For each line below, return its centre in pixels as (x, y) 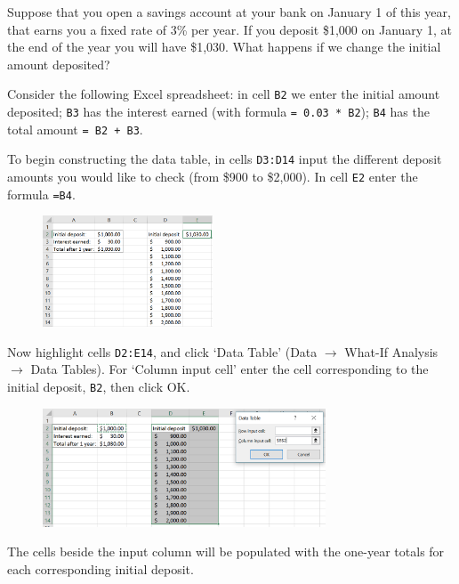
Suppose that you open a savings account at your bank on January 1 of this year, (229, 12)
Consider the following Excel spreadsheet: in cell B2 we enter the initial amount (224, 94)
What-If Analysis (391, 351)
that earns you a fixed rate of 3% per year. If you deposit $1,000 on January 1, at (229, 29)
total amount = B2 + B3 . (75, 129)
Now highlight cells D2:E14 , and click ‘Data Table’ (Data (162, 351)
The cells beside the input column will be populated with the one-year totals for (226, 552)
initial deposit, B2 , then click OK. (99, 387)
